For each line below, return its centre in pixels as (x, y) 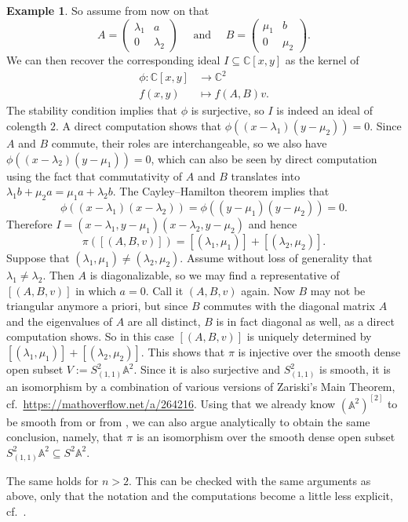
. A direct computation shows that (138, 126)
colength (27, 126)
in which (96, 290)
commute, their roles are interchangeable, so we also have (189, 143)
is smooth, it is (355, 369)
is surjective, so (228, 110)
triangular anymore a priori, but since (97, 306)
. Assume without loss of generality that (276, 258)
